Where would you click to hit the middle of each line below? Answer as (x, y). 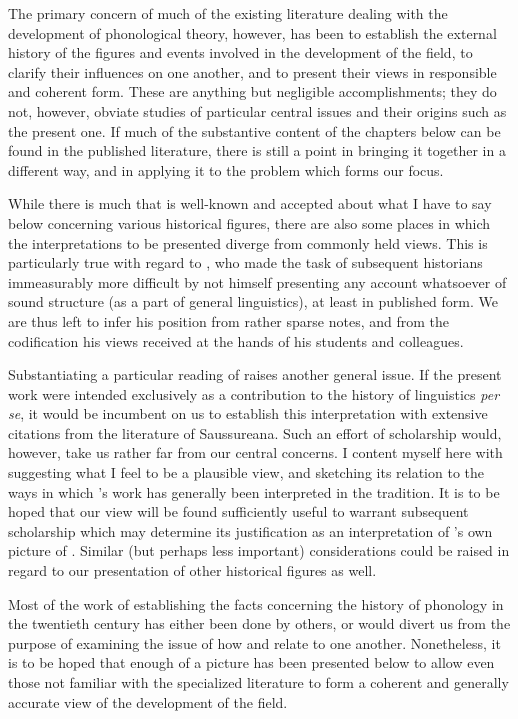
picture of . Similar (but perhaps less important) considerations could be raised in (259, 550)
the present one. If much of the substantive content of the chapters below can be (254, 130)
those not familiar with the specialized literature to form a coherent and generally (258, 682)
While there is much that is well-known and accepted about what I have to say (250, 203)
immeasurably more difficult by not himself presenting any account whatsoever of (257, 281)
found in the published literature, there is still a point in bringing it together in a (257, 150)
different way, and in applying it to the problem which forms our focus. (226, 169)
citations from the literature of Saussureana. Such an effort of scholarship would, (255, 432)
